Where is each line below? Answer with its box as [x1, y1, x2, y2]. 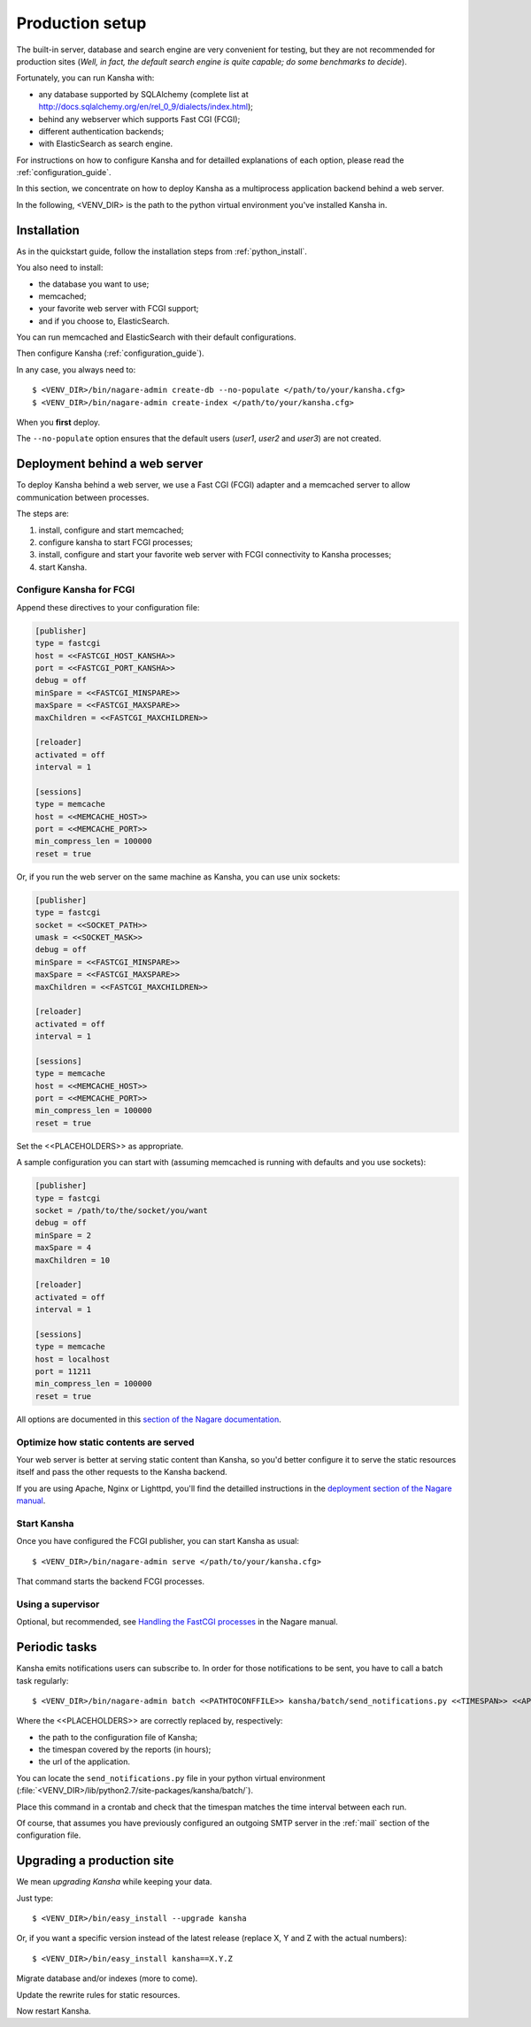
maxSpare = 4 [35, 1243, 92, 1253]
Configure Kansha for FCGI [16, 584, 135, 596]
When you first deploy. [16, 417, 101, 428]
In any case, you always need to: [16, 364, 136, 375]
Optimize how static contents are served [16, 1436, 195, 1448]
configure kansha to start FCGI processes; [38, 536, 194, 548]
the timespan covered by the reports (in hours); [38, 1744, 212, 1755]
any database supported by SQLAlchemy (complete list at [38, 88, 250, 99]
